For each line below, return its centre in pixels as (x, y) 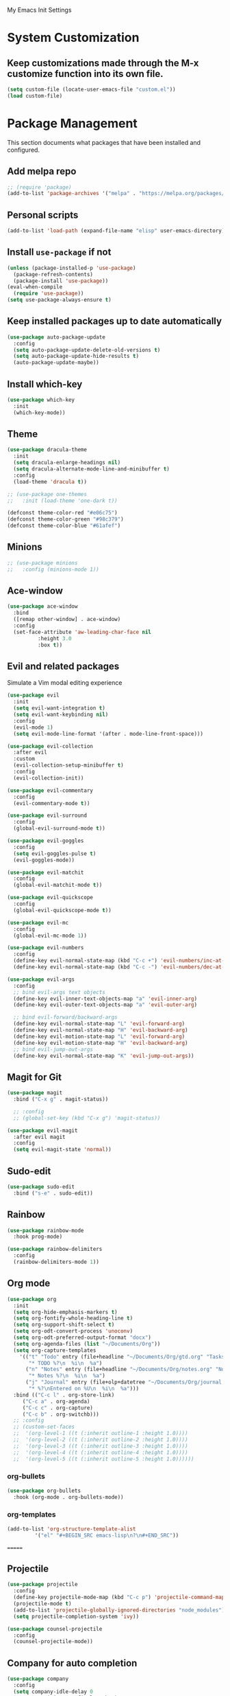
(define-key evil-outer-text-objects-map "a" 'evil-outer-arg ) (105, 1005)
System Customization (73, 38)
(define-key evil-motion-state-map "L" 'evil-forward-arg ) (99, 1037)
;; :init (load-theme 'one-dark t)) (62, 501)
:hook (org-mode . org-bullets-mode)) (69, 1497)
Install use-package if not (59, 252)
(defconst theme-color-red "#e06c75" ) (62, 513)
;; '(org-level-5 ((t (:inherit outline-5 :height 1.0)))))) (104, 1459)
